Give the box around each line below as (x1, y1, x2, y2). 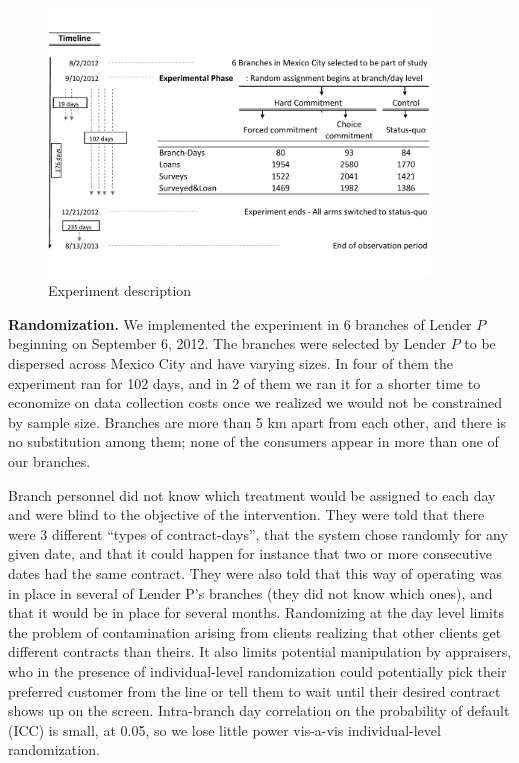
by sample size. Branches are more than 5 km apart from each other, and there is (8, 411, 507, 432)
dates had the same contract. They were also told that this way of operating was (8, 562, 502, 583)
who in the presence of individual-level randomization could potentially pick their (8, 660, 507, 681)
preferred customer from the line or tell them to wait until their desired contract (8, 680, 501, 701)
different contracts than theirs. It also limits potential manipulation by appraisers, (8, 641, 512, 662)
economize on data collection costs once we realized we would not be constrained (8, 392, 503, 413)
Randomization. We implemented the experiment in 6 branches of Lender (8, 313, 472, 334)
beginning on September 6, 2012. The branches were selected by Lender (8, 333, 446, 354)
